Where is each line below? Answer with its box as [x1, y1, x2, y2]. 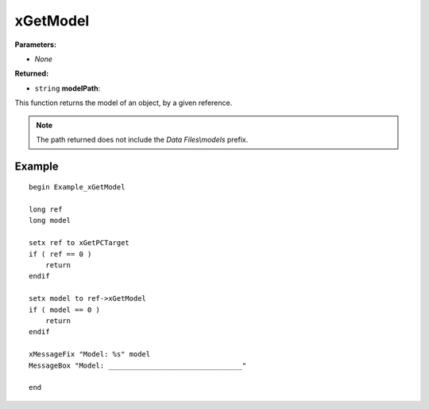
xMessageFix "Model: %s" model [29, 350, 151, 359]
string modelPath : [34, 84, 101, 93]
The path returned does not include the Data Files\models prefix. [36, 134, 249, 144]
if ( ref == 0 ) [29, 249, 92, 259]
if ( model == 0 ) [29, 305, 101, 314]
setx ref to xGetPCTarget [29, 239, 130, 247]
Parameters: [14, 40, 57, 49]
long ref [29, 205, 63, 214]
